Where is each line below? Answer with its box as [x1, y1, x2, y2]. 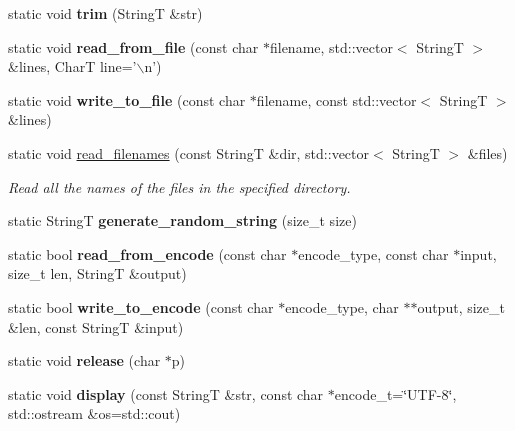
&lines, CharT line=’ [8, 56, 137, 77]
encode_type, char [285, 296, 399, 317]
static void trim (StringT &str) [8, 3, 203, 23]
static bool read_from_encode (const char [8, 243, 287, 264]
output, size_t [417, 296, 505, 317]
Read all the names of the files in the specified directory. [8, 176, 351, 197]
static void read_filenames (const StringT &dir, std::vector [8, 142, 369, 163]
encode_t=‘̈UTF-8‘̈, [334, 383, 457, 404]
